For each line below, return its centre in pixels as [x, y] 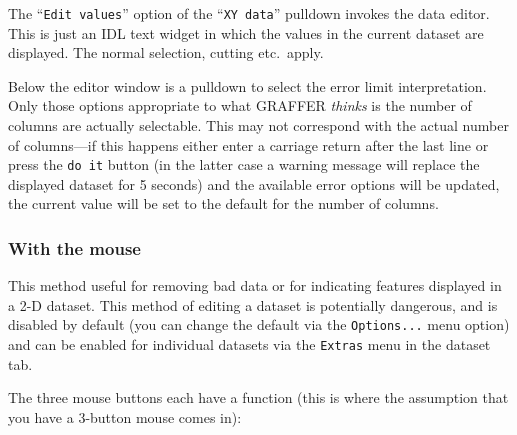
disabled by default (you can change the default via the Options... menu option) [259, 324]
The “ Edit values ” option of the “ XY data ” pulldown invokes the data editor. [249, 13]
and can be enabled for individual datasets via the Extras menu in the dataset [249, 344]
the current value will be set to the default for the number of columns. [223, 203]
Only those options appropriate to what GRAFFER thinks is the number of [240, 105]
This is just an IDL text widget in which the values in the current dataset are [246, 32]
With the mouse [74, 247]
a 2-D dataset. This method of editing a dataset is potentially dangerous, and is [253, 304]
